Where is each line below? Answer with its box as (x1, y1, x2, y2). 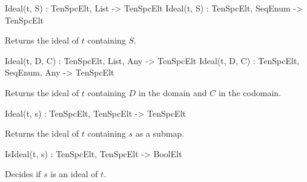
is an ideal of (50, 167, 98, 180)
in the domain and (138, 86, 207, 99)
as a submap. (135, 127, 185, 140)
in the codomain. (218, 86, 281, 99)
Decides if (5, 167, 41, 180)
